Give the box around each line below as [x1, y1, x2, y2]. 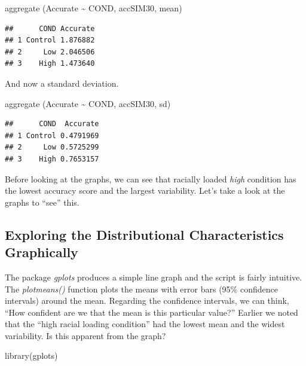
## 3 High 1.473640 [5, 59, 95, 68]
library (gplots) [5, 349, 58, 362]
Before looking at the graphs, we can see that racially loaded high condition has [5, 172, 296, 185]
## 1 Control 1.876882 [5, 36, 95, 45]
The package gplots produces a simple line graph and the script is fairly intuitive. [5, 270, 302, 283]
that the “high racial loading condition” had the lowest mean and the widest [5, 318, 285, 330]
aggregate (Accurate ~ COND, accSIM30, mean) [5, 2, 182, 14]
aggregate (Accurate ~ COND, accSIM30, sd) [5, 97, 171, 109]
